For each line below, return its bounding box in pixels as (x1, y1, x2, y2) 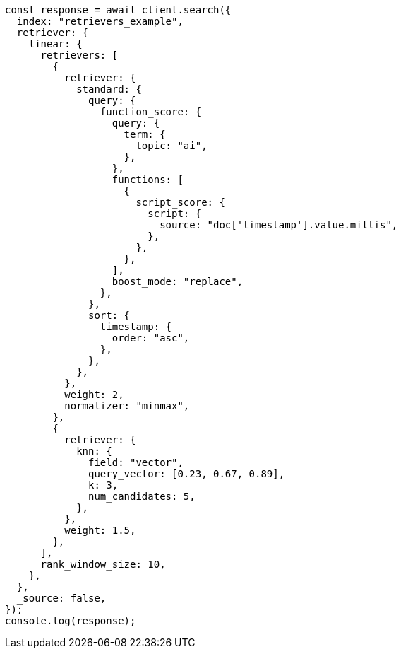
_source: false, (16, 592, 107, 604)
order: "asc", (112, 332, 190, 344)
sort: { (88, 310, 131, 321)
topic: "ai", (136, 140, 208, 151)
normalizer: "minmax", (64, 400, 190, 411)
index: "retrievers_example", (16, 16, 184, 27)
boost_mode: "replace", (112, 276, 244, 287)
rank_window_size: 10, (40, 559, 166, 570)
